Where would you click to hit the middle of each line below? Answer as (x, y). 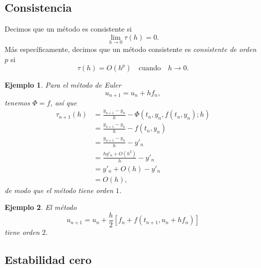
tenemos (17, 103)
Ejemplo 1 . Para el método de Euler (63, 85)
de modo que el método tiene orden (59, 190)
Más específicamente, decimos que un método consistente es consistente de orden (130, 49)
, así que (63, 103)
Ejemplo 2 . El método (41, 207)
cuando (150, 69)
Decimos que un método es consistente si (68, 29)
